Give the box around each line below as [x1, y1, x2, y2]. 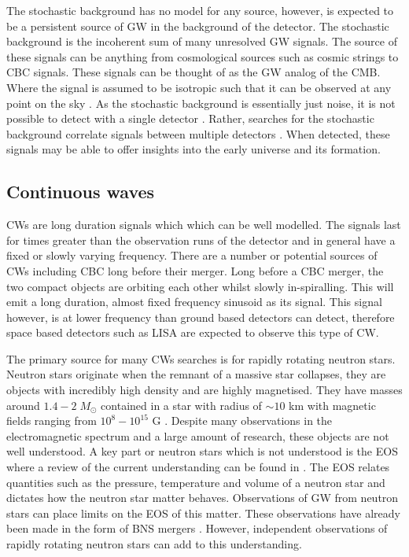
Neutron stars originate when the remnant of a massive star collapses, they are [6, 366, 386, 382]
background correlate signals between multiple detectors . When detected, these [6, 125, 390, 142]
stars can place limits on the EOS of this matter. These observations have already [6, 504, 400, 521]
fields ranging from [6, 412, 97, 429]
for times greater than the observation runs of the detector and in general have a [6, 231, 396, 248]
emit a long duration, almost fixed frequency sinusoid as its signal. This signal [6, 293, 382, 310]
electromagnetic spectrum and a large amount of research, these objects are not [6, 427, 389, 444]
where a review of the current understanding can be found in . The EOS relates [6, 459, 390, 475]
